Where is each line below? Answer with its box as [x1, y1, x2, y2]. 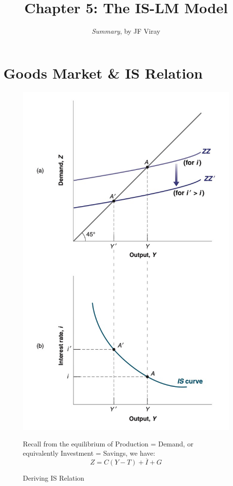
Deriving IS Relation [23, 473, 85, 483]
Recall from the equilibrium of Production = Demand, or [23, 438, 194, 448]
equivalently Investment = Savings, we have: [23, 448, 155, 458]
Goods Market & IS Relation [3, 63, 203, 83]
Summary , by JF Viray [91, 26, 161, 36]
